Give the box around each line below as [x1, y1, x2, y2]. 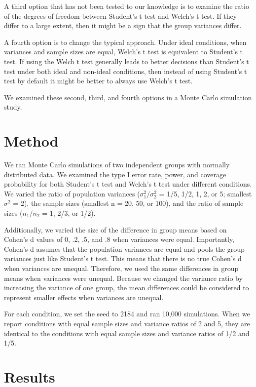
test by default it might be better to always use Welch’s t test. [4, 76, 193, 86]
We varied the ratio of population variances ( [4, 188, 140, 198]
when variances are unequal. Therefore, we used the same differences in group [4, 263, 239, 273]
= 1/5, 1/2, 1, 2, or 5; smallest [159, 188, 252, 198]
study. [4, 102, 22, 112]
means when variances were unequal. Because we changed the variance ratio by [4, 272, 243, 283]
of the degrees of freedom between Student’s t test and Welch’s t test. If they [4, 10, 237, 21]
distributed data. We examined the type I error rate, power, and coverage [4, 169, 226, 179]
